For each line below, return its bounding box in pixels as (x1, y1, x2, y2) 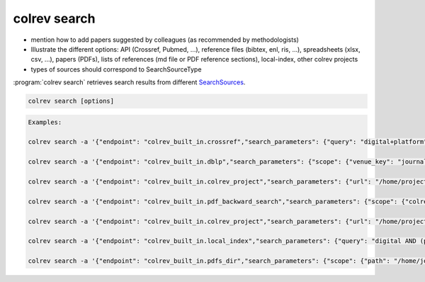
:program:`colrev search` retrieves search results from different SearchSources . (13, 78, 246, 86)
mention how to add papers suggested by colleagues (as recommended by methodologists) (30, 35, 299, 44)
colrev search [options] (28, 97, 115, 106)
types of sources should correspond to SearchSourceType (30, 64, 202, 74)
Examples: (28, 118, 62, 126)
